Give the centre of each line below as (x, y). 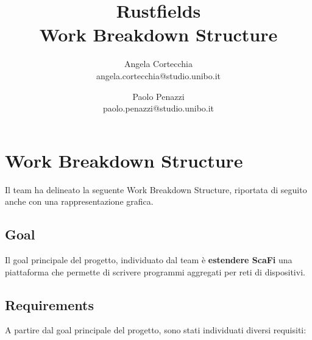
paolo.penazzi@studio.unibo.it (158, 108)
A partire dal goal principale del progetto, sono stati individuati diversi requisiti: (156, 330)
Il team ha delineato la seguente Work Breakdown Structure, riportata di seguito (156, 189)
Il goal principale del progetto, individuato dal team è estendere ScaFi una (149, 260)
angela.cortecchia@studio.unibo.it (158, 75)
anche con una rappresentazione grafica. (79, 201)
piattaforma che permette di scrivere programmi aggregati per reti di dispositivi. (155, 271)
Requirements (49, 304)
